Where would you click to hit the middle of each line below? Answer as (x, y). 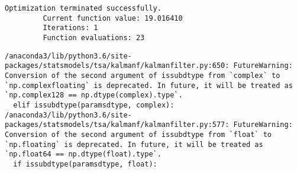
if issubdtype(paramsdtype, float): (85, 164)
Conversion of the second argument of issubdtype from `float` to (138, 134)
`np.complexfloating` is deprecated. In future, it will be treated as (149, 85)
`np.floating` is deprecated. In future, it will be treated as (134, 144)
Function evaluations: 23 (94, 37)
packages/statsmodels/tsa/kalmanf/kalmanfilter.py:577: (117, 125)
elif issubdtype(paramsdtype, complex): (94, 105)
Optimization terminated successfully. (83, 8)
